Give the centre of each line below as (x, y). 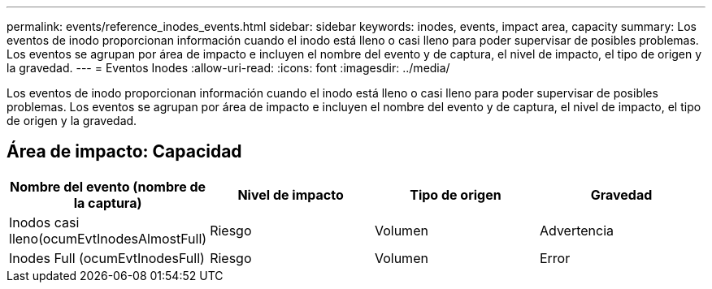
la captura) (108, 203)
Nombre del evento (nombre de (108, 186)
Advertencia (577, 230)
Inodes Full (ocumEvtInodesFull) (107, 258)
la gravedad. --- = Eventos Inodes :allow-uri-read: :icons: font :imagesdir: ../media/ (228, 68)
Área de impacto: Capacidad (124, 152)
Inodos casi (44, 222)
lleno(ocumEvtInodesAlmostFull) (108, 238)
